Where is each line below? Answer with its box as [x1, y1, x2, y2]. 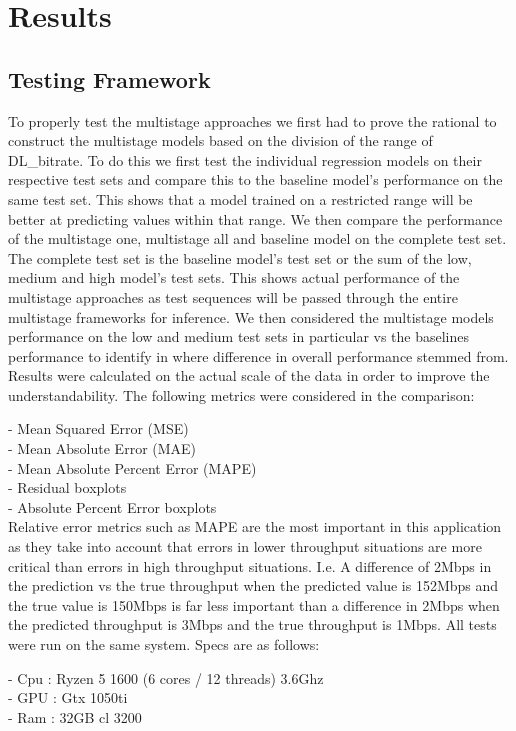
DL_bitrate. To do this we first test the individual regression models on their [8, 149, 482, 170]
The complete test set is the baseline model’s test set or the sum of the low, [8, 247, 472, 268]
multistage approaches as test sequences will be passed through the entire [8, 286, 458, 307]
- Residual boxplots [8, 477, 127, 498]
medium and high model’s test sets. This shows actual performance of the [8, 267, 460, 288]
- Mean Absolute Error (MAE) [8, 438, 197, 459]
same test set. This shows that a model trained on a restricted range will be [8, 188, 473, 209]
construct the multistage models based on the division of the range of [8, 130, 433, 151]
